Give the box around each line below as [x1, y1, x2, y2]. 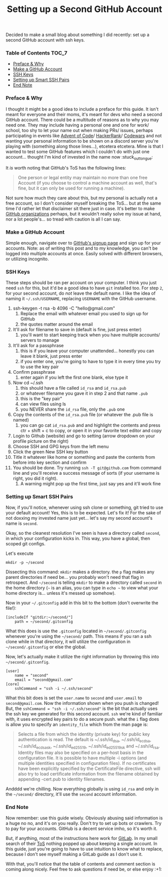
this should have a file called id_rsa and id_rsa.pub [20, 385, 126, 391]
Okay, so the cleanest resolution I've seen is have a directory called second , [5, 530, 160, 536]
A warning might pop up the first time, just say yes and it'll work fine [20, 481, 161, 487]
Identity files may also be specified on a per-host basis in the [17, 749, 144, 756]
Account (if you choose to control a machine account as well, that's [17, 180, 157, 186]
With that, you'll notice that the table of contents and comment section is [5, 861, 155, 867]
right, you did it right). [12, 475, 58, 481]
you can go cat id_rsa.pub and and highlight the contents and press [20, 422, 160, 428]
